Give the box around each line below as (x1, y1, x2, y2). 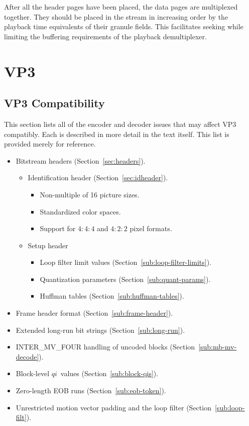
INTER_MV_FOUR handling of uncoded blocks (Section (16, 341, 195, 352)
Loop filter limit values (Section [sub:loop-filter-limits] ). (40, 257, 211, 267)
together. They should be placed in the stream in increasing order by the (4, 11, 228, 22)
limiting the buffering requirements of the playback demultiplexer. (4, 31, 207, 41)
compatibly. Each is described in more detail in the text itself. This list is (4, 128, 229, 139)
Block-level (16, 368, 50, 379)
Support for (40, 223, 76, 234)
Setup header (28, 240, 68, 250)
